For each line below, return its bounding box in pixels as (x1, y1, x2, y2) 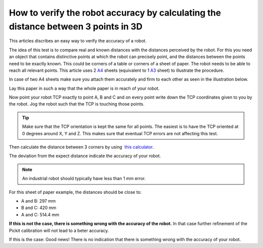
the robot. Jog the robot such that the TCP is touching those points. (9, 101, 145, 107)
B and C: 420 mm (21, 205, 56, 211)
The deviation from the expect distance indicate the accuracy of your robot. (9, 153, 161, 159)
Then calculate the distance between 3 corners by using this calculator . (9, 144, 154, 150)
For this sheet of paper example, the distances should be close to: (9, 189, 142, 195)
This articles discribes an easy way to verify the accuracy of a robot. (9, 38, 147, 44)
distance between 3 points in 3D (9, 21, 143, 32)
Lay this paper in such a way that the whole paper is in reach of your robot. (9, 85, 160, 91)
